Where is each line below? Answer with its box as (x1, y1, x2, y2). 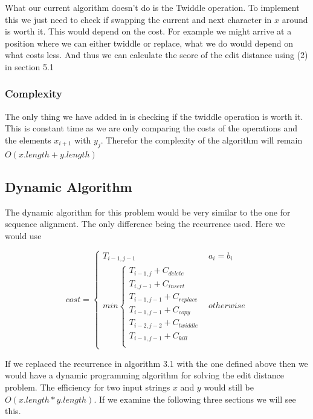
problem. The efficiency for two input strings (5, 381, 170, 393)
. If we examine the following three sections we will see (94, 392, 296, 405)
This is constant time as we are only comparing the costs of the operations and (5, 122, 297, 134)
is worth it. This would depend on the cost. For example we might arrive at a (5, 25, 292, 38)
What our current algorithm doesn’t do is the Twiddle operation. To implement (5, 1, 300, 13)
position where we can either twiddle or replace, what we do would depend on (5, 36, 293, 49)
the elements (5, 133, 51, 146)
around (282, 13, 308, 25)
